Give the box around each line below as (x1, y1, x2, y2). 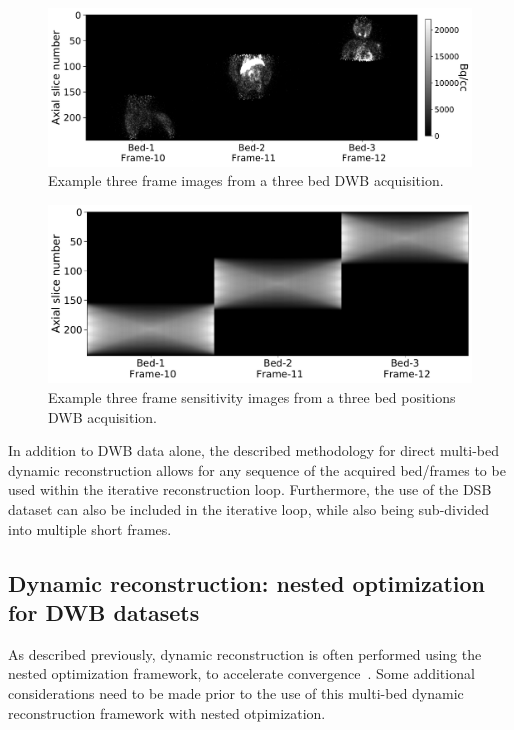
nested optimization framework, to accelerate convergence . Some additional (8, 663, 475, 684)
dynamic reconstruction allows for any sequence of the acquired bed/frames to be (8, 459, 506, 480)
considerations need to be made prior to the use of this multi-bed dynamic (8, 682, 464, 703)
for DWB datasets (8, 596, 200, 627)
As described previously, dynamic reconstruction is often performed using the (8, 643, 482, 664)
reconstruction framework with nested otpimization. (8, 702, 326, 723)
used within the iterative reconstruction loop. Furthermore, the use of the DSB (8, 479, 492, 500)
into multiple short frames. (8, 518, 172, 539)
